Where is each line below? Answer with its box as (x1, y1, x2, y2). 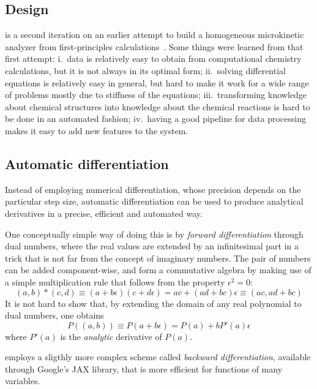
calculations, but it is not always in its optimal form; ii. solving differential (5, 64, 286, 77)
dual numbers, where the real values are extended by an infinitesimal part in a (5, 240, 299, 252)
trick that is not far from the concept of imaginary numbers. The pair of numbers (5, 251, 311, 264)
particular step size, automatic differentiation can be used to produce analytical (5, 195, 304, 208)
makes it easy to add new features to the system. (5, 124, 188, 137)
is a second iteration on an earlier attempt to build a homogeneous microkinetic (5, 28, 304, 41)
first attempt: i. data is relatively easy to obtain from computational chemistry (5, 52, 302, 65)
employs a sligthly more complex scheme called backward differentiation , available (5, 350, 311, 363)
